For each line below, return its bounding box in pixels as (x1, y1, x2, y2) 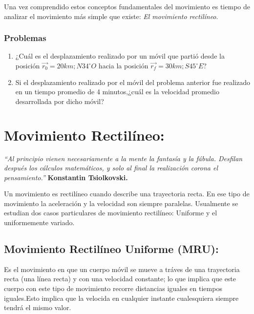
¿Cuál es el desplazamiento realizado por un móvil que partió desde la (15, 51, 225, 61)
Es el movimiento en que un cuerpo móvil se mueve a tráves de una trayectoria (4, 264, 240, 274)
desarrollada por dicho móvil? (15, 96, 104, 106)
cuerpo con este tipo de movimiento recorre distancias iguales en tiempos (4, 283, 222, 293)
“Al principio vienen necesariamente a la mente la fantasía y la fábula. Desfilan (4, 153, 243, 163)
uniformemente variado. (4, 217, 75, 228)
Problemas (4, 32, 46, 44)
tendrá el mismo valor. (4, 302, 71, 313)
